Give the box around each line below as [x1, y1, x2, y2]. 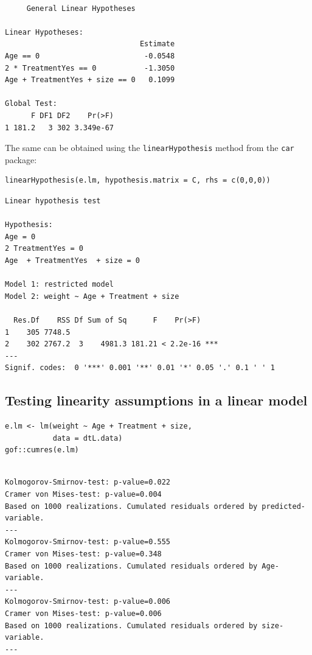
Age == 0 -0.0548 [5, 51, 175, 60]
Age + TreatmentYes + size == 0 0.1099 [5, 75, 175, 85]
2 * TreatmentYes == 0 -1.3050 [5, 63, 175, 72]
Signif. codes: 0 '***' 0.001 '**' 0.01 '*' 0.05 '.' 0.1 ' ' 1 [5, 363, 275, 373]
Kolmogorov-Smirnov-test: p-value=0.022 [5, 478, 171, 487]
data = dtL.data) [52, 433, 123, 443]
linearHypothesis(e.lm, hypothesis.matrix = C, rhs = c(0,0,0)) [5, 176, 271, 185]
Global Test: [5, 99, 57, 108]
